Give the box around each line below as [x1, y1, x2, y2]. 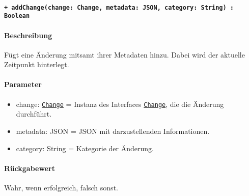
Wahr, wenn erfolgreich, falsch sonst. [4, 182, 118, 192]
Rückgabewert [4, 162, 55, 173]
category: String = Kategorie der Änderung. [16, 143, 154, 153]
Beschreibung [4, 30, 52, 40]
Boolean [4, 12, 30, 20]
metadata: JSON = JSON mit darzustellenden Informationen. [16, 125, 210, 136]
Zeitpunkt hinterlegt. [4, 59, 69, 70]
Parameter [4, 79, 42, 90]
